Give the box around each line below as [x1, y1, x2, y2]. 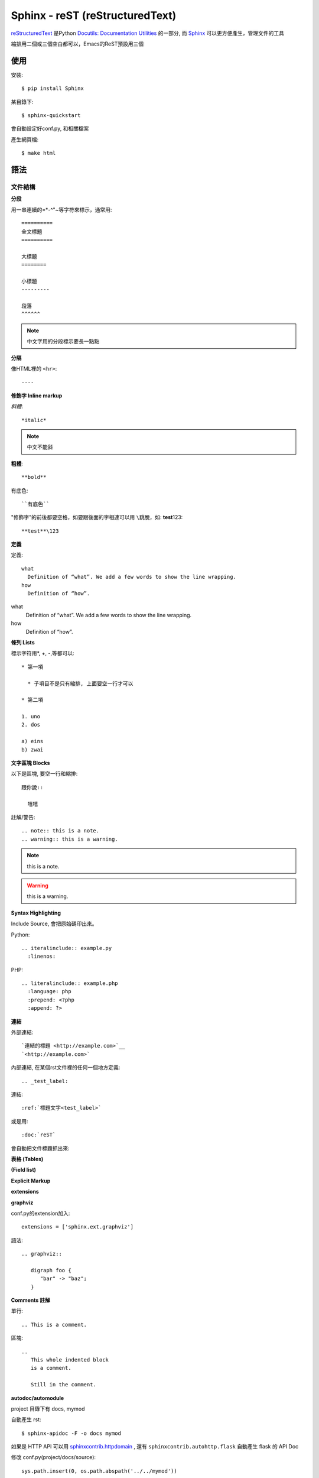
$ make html [21, 150, 56, 157]
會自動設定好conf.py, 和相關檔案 [11, 125, 89, 132]
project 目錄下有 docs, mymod [11, 1405, 85, 1412]
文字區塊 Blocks [11, 760, 50, 767]
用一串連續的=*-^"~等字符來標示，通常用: [11, 206, 112, 213]
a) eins [21, 738, 44, 745]
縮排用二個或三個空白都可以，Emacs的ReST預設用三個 [11, 40, 144, 47]
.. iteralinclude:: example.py [21, 945, 112, 951]
